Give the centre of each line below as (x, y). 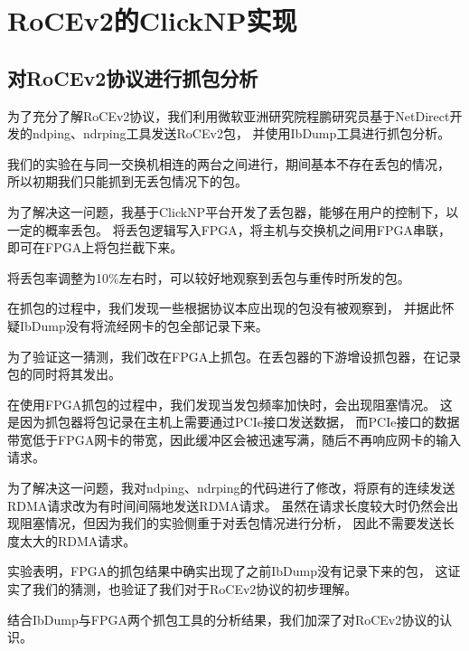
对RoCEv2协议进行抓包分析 (133, 77)
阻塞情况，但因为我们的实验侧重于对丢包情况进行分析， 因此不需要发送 (230, 523)
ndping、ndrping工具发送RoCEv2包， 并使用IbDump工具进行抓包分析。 (241, 133)
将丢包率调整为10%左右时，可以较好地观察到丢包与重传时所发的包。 (209, 277)
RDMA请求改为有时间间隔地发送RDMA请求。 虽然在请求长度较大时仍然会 (227, 505)
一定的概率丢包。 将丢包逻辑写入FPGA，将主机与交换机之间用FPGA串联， (229, 229)
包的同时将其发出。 (64, 374)
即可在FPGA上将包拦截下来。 (95, 247)
